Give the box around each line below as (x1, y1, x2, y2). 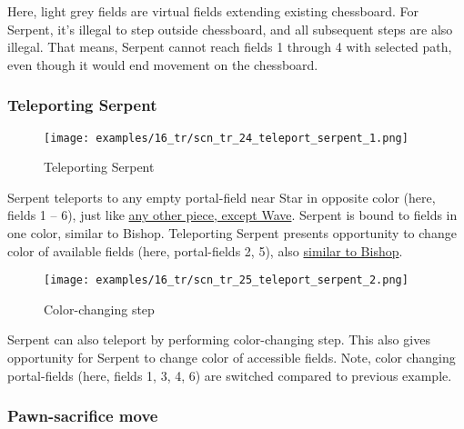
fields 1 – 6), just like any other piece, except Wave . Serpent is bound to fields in (7, 205, 458, 224)
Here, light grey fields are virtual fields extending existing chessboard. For (7, 2, 419, 20)
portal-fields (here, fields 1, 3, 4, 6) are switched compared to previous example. (7, 365, 452, 384)
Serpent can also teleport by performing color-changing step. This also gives (7, 330, 430, 349)
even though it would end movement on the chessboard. (7, 55, 318, 74)
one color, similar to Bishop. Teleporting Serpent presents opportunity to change (7, 224, 457, 243)
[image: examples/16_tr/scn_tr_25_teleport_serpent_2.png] (44, 274, 409, 287)
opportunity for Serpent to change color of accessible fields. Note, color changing (7, 348, 456, 367)
